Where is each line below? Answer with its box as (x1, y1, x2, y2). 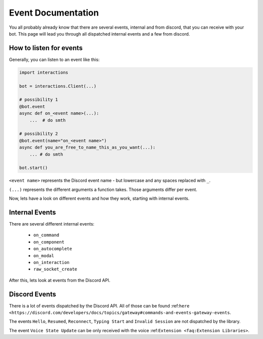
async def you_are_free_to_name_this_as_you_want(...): (19, 145, 156, 151)
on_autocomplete (33, 246, 73, 252)
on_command (33, 232, 59, 238)
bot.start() (19, 165, 48, 170)
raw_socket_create (33, 266, 77, 272)
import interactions (19, 70, 68, 75)
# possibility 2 (19, 131, 58, 136)
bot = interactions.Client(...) (19, 83, 97, 89)
